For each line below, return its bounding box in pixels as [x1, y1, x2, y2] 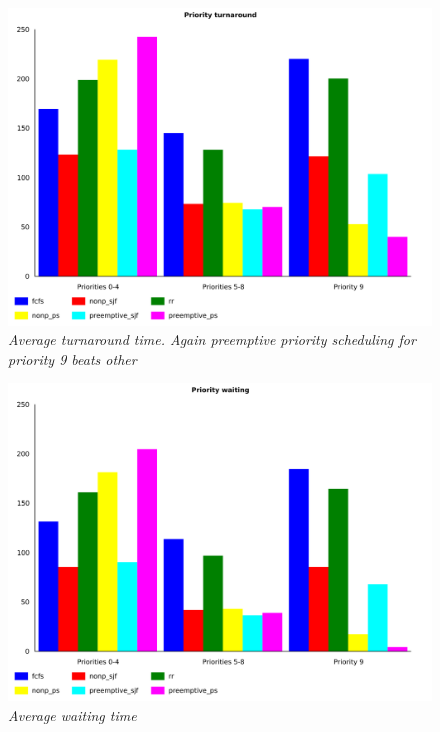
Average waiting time [8, 704, 137, 725]
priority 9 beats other [8, 348, 137, 369]
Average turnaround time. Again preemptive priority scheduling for [8, 329, 416, 350]
